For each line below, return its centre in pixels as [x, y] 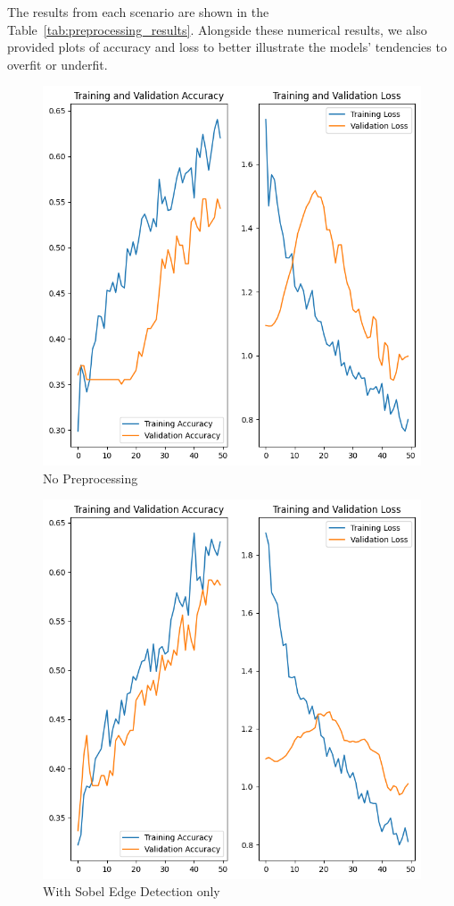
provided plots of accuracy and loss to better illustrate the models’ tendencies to [227, 47]
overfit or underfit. [58, 64]
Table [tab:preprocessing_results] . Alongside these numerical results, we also [217, 29]
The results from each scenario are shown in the [138, 12]
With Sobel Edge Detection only [132, 891]
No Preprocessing [91, 478]
